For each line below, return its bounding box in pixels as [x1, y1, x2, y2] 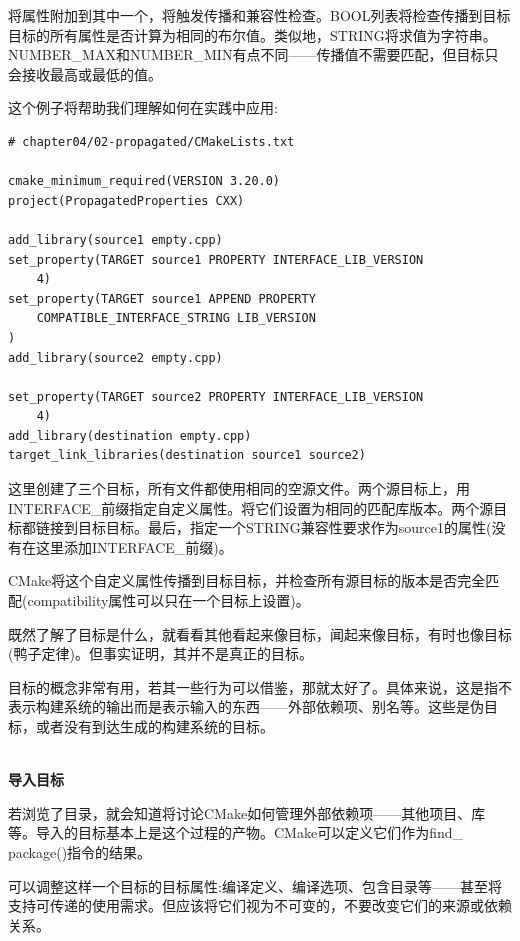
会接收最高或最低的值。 [8, 63, 162, 84]
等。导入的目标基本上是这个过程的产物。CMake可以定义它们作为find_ [8, 822, 464, 843]
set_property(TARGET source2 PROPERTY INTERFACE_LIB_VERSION [8, 389, 424, 404]
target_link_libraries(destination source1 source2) [8, 448, 366, 463]
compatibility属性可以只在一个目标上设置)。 [27, 590, 310, 611]
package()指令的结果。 [8, 841, 152, 862]
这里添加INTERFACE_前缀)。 [35, 536, 233, 557]
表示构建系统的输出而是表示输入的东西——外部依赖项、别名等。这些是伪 [8, 696, 484, 717]
